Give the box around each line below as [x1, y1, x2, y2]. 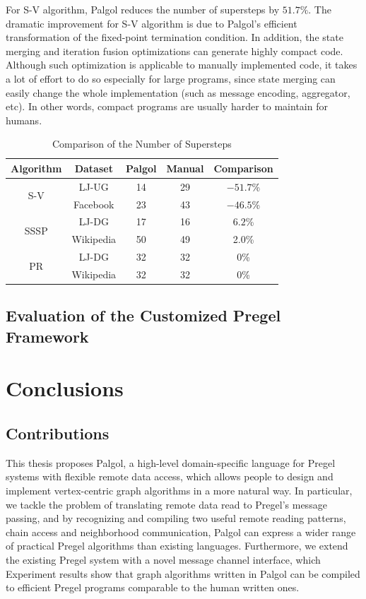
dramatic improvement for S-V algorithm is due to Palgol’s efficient [6, 16, 297, 30]
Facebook [73, 196, 114, 211]
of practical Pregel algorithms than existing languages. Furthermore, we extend [6, 538, 348, 553]
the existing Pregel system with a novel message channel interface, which [6, 552, 321, 567]
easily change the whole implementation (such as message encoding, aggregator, [6, 85, 350, 100]
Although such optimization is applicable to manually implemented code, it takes [6, 57, 358, 72]
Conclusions [6, 374, 124, 403]
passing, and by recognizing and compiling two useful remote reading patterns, [6, 511, 346, 526]
